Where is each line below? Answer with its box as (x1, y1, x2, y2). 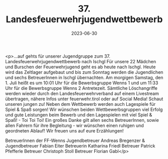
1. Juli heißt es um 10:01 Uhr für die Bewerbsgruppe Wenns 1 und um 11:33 (5, 80, 158, 86)
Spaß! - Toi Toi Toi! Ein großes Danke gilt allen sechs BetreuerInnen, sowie (5, 117, 159, 123)
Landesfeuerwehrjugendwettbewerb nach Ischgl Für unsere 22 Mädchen (5, 58, 156, 64)
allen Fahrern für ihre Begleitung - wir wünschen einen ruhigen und (5, 122, 144, 128)
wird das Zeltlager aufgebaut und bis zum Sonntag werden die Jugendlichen (5, 69, 163, 75)
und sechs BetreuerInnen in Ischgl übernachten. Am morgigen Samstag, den (5, 74, 163, 80)
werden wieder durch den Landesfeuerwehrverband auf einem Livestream (5, 90, 159, 96)
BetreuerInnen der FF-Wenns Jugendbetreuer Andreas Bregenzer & (5, 137, 145, 143)
